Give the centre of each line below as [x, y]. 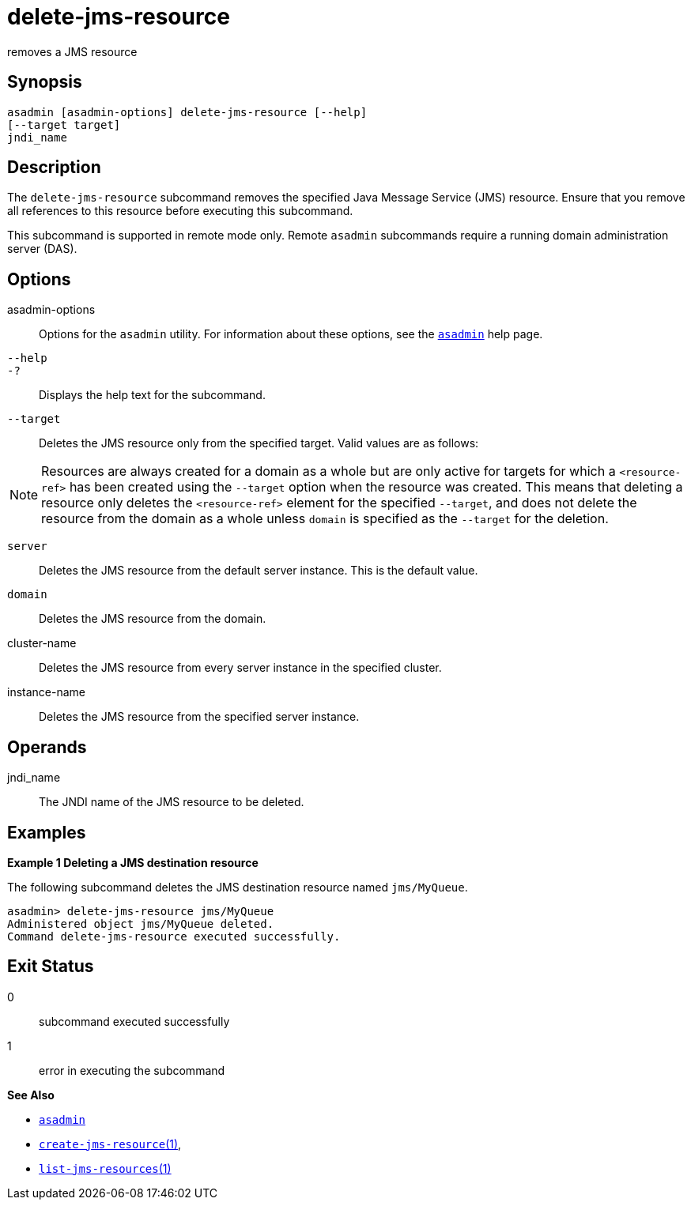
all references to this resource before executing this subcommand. [180, 211]
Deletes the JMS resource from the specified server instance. [199, 717]
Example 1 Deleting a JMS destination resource [133, 862]
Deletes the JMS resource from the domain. [153, 619]
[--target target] [64, 124]
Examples [47, 832]
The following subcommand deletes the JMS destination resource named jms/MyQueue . [238, 887]
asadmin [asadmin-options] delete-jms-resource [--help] [187, 112]
